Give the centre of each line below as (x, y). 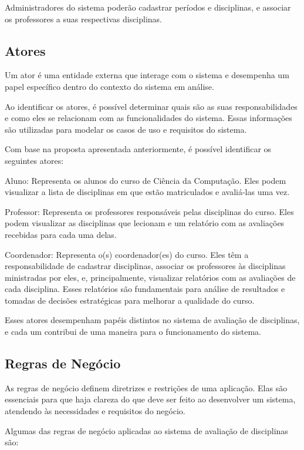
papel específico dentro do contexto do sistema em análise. (109, 86)
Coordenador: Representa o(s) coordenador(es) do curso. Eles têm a (127, 254)
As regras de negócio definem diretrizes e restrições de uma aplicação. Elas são (146, 387)
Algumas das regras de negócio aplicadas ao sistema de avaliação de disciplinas (146, 430)
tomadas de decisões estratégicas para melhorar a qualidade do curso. (130, 300)
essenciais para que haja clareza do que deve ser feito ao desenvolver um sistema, (150, 399)
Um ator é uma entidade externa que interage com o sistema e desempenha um (147, 75)
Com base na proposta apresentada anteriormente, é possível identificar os (138, 149)
